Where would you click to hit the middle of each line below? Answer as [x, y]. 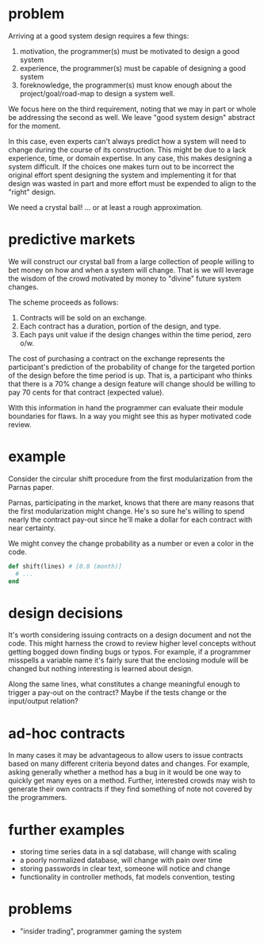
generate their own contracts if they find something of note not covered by [130, 789]
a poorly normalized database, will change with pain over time [121, 860]
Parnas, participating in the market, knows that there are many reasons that [131, 503]
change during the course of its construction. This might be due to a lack [127, 150]
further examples [67, 830]
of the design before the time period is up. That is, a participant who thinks [130, 375]
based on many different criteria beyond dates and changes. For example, [129, 763]
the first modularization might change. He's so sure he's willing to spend [126, 511]
